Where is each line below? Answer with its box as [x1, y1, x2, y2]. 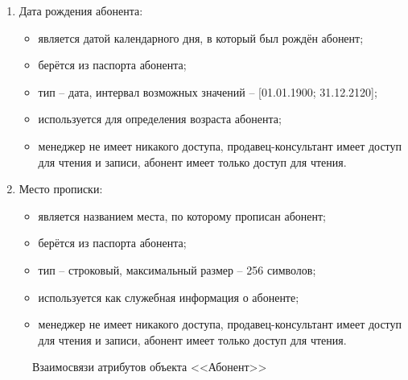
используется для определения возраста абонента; [38, 110, 282, 127]
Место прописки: [19, 180, 103, 197]
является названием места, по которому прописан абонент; [38, 207, 327, 224]
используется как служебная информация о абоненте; [38, 288, 299, 305]
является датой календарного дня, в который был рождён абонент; [38, 29, 364, 46]
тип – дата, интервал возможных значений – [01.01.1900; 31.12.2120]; [38, 83, 377, 100]
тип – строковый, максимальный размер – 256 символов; [38, 261, 316, 278]
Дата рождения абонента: [19, 2, 143, 19]
